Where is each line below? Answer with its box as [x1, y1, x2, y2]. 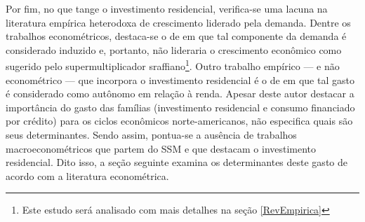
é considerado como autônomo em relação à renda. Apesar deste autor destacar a [6, 86, 354, 101]
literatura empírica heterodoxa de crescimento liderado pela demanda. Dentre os [6, 15, 351, 29]
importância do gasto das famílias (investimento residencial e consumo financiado [6, 99, 355, 114]
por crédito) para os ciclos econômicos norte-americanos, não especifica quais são [6, 113, 353, 128]
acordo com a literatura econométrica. [6, 168, 169, 183]
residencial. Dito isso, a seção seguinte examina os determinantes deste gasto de [6, 155, 347, 169]
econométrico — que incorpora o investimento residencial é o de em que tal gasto [6, 72, 354, 87]
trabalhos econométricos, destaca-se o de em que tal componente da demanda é [6, 29, 347, 43]
